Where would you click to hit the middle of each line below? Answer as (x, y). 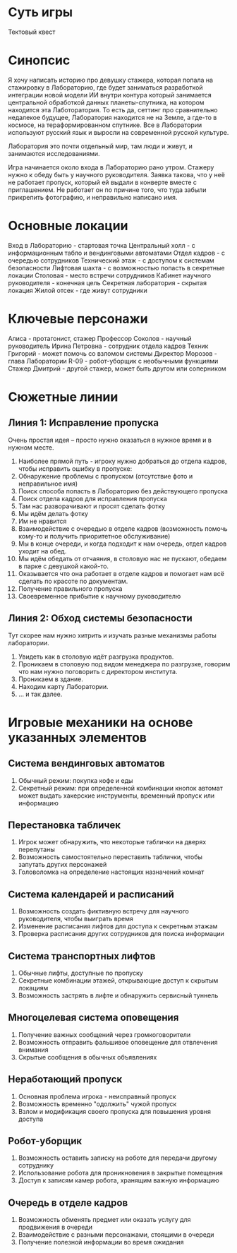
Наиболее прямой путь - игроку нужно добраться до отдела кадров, (122, 461)
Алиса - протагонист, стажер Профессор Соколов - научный (100, 338)
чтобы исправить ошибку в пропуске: (75, 468)
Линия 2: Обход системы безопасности (100, 618)
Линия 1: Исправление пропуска (84, 423)
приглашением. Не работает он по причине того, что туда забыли (107, 190)
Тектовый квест (32, 32)
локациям (33, 988)
